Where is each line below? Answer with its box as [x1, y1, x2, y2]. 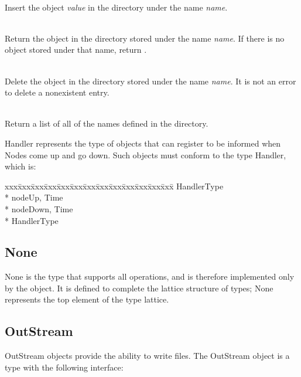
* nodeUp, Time [5, 191, 63, 203]
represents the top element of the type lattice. [5, 293, 169, 305]
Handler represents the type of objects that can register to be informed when [5, 137, 281, 149]
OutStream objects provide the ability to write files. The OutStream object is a [5, 349, 290, 362]
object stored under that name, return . [5, 43, 147, 56]
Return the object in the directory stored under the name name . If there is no [5, 32, 285, 44]
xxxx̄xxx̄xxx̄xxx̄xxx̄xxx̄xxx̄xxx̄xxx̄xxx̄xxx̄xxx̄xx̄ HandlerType [5, 179, 224, 192]
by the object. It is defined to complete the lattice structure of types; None [5, 281, 273, 294]
